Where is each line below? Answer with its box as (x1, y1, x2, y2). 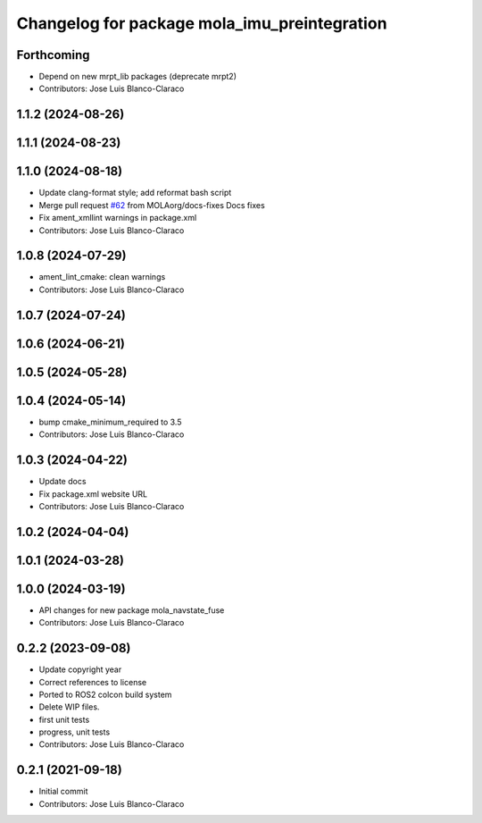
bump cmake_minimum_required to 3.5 (38, 416, 182, 427)
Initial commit (38, 786, 88, 797)
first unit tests (38, 714, 90, 725)
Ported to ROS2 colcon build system (38, 689, 172, 700)
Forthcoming (16, 47, 90, 63)
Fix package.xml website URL (38, 488, 147, 500)
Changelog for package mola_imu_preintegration (16, 13, 387, 33)
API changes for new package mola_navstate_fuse (38, 604, 225, 616)
